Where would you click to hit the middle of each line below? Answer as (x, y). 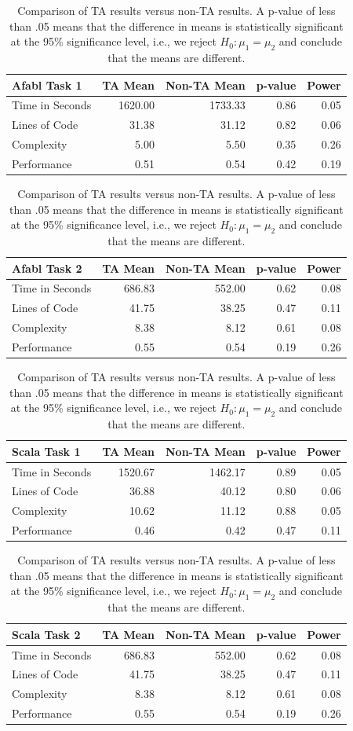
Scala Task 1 (46, 451)
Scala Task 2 (46, 634)
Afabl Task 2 (47, 268)
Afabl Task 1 (47, 84)
